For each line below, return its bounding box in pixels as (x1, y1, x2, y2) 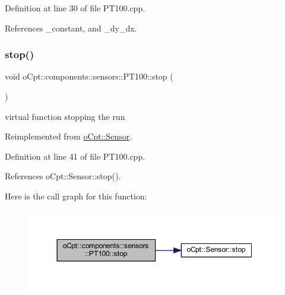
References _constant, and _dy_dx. (5, 21, 137, 34)
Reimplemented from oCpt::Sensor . (5, 130, 132, 142)
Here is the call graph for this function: (5, 189, 147, 202)
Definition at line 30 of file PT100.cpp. (5, 2, 145, 14)
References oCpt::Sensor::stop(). (5, 170, 121, 182)
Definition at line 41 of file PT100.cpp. (5, 150, 145, 162)
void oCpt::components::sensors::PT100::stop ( (5, 70, 173, 83)
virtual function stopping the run (5, 110, 125, 122)
